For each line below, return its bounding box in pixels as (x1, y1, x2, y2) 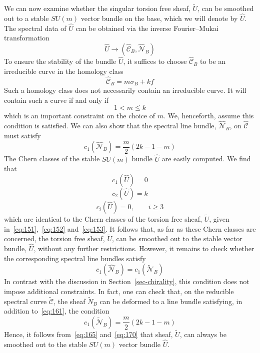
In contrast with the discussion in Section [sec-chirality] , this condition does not (4, 276, 249, 287)
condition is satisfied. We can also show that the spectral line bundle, (4, 120, 216, 131)
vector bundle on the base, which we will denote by (80, 13, 238, 23)
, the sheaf (53, 296, 85, 306)
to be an (200, 56, 226, 66)
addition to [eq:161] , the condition (4, 306, 109, 316)
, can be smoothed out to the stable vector (111, 233, 242, 244)
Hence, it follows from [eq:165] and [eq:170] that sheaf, (4, 329, 173, 340)
